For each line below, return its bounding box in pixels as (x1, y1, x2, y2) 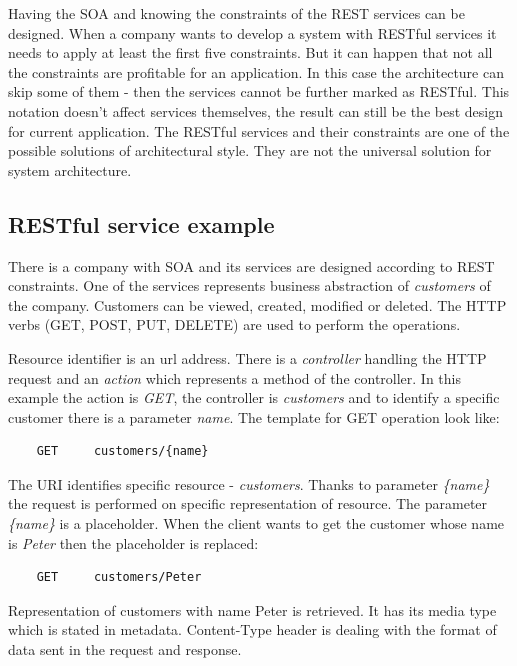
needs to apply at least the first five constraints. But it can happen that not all (8, 42, 493, 63)
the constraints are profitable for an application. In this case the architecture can (8, 61, 504, 82)
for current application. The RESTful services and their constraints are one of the (8, 120, 510, 141)
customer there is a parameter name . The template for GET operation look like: (8, 406, 500, 427)
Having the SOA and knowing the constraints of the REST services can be (8, 3, 465, 23)
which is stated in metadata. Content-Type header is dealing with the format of (8, 619, 497, 640)
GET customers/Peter (36, 570, 202, 585)
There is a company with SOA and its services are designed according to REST (8, 255, 495, 276)
